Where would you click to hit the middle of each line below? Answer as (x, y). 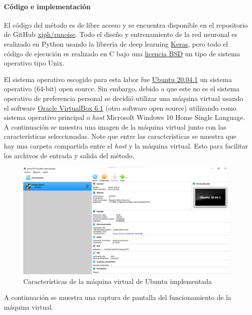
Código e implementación (47, 6)
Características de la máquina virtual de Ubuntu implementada (118, 281)
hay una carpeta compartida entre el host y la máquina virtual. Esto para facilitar (126, 145)
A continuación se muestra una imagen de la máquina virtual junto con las (115, 126)
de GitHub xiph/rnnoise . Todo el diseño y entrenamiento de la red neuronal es (121, 34)
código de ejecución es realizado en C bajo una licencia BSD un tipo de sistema (122, 53)
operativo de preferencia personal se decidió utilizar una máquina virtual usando (124, 98)
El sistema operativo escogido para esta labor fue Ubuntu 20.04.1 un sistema (118, 79)
